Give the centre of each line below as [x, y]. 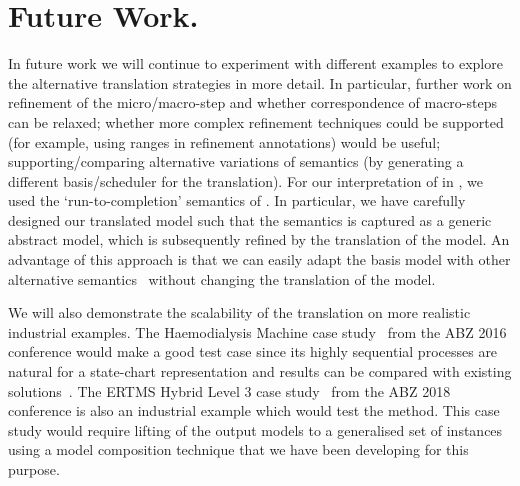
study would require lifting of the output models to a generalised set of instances [255, 429]
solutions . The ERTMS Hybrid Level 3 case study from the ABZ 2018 [229, 390]
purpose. [34, 469]
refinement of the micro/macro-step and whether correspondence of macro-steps [252, 102]
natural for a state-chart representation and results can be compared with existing [260, 371]
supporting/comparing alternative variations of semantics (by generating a [236, 161]
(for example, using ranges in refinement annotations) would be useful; [224, 141]
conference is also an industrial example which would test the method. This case [254, 410]
